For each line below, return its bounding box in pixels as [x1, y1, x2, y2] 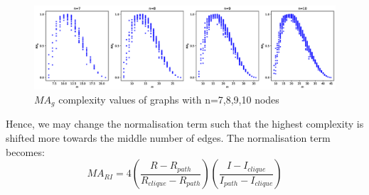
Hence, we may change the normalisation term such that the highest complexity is [6, 116, 364, 131]
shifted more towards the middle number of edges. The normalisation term [6, 130, 331, 145]
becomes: [6, 144, 45, 159]
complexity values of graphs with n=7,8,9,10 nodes [58, 92, 279, 107]
